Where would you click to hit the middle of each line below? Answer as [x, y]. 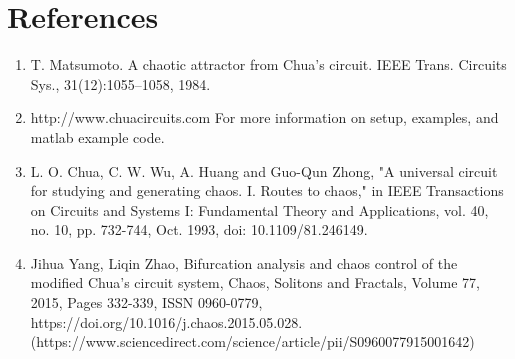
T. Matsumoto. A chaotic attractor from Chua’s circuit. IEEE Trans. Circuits [268, 64]
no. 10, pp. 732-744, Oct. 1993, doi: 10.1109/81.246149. [199, 229]
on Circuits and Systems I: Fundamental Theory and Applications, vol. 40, [259, 209]
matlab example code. [97, 136]
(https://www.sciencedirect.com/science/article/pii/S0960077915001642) [252, 341]
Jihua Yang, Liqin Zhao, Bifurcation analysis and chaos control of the [244, 262]
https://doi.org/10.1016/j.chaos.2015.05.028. [166, 321]
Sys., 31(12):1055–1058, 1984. [120, 83]
